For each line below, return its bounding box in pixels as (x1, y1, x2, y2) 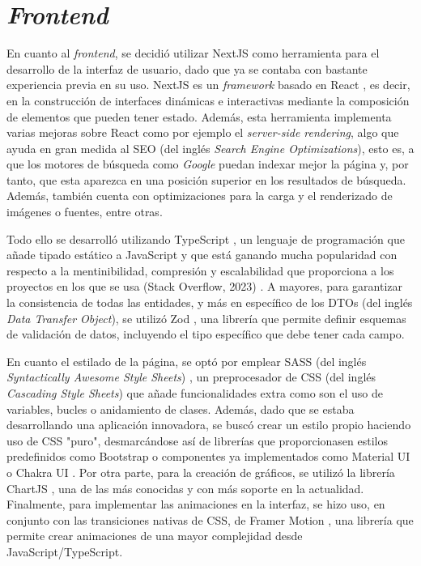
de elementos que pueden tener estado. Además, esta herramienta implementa (6, 108, 392, 125)
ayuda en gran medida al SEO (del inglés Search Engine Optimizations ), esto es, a (6, 139, 415, 156)
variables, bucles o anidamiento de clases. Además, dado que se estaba (6, 400, 355, 417)
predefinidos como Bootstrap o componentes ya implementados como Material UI (6, 448, 410, 465)
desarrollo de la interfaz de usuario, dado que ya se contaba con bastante (6, 60, 368, 77)
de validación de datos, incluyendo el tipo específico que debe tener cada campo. (6, 326, 405, 343)
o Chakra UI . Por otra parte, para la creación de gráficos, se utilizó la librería (6, 463, 395, 480)
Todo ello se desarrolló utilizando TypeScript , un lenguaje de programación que (6, 230, 405, 247)
